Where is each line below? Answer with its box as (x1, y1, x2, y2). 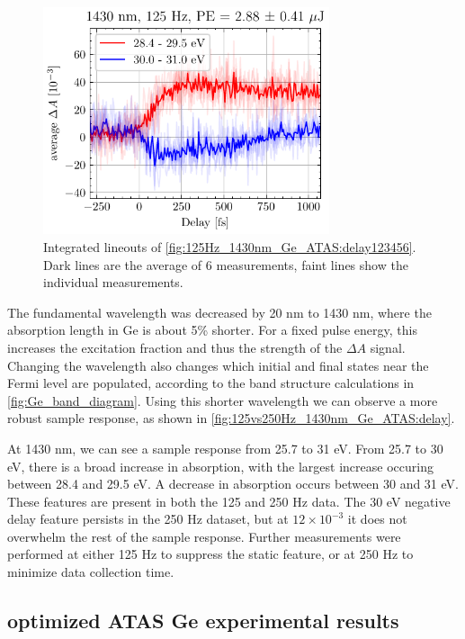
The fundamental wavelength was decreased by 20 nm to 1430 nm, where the (7, 302, 432, 321)
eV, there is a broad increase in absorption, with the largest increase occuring (7, 456, 434, 475)
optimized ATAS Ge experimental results (7, 607, 399, 634)
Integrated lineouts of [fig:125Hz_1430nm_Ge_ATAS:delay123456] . (43, 237, 416, 256)
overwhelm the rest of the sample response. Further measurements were (7, 526, 401, 545)
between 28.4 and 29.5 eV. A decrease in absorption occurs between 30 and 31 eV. (7, 474, 459, 493)
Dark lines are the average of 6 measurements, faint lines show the (43, 255, 408, 274)
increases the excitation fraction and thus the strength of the (7, 337, 343, 356)
